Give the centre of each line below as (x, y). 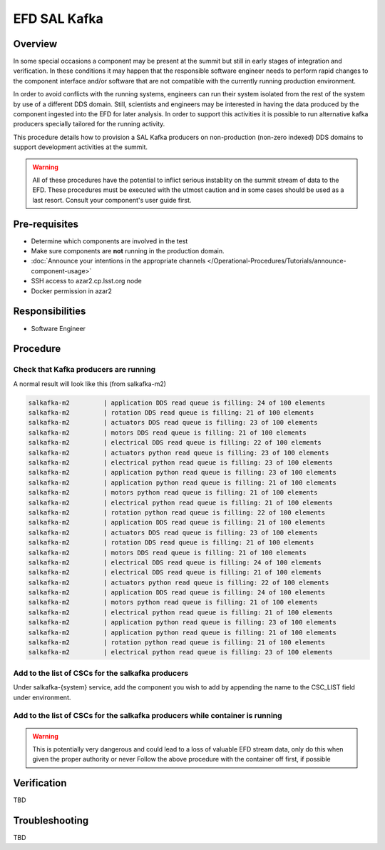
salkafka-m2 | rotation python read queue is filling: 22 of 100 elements (177, 512)
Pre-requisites (46, 224)
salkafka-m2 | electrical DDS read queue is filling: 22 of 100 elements (175, 443)
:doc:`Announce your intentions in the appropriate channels (118, 261)
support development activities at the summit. (81, 147)
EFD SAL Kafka (58, 19)
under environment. (42, 697)
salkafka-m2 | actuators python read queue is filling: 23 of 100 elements (179, 452)
